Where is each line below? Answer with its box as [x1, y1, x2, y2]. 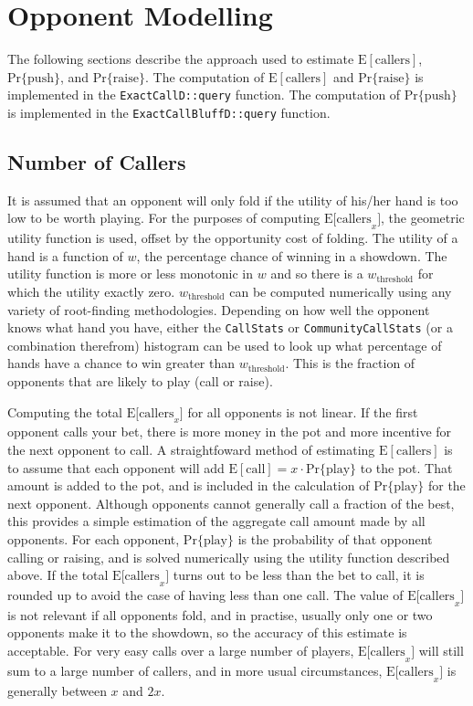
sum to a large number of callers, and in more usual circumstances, [7, 660, 383, 680]
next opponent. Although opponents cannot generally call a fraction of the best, [7, 493, 455, 512]
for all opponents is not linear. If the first [187, 402, 418, 421]
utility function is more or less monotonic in [7, 264, 254, 283]
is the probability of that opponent [237, 529, 433, 548]
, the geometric [381, 208, 465, 227]
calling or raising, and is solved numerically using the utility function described [7, 547, 450, 566]
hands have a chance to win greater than [7, 353, 236, 373]
